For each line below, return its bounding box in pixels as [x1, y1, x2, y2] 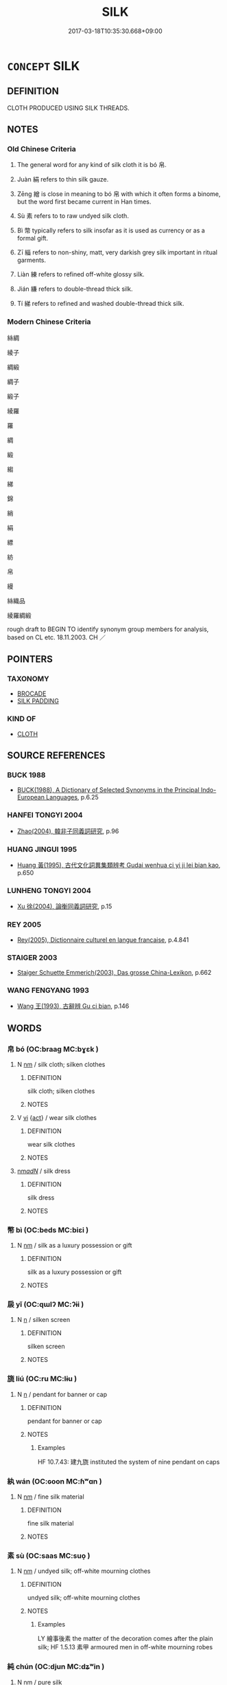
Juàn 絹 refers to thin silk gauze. [16, 175, 109, 184]
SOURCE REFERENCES [7, 750, 106, 762]
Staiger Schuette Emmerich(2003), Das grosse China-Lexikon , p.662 [16, 968, 212, 976]
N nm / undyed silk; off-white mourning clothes [16, 1567, 151, 1575]
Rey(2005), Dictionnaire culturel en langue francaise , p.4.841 [16, 936, 189, 944]
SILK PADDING [16, 697, 60, 705]
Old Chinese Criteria [7, 144, 77, 154]
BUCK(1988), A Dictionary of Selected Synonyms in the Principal [16, 786, 200, 794]
